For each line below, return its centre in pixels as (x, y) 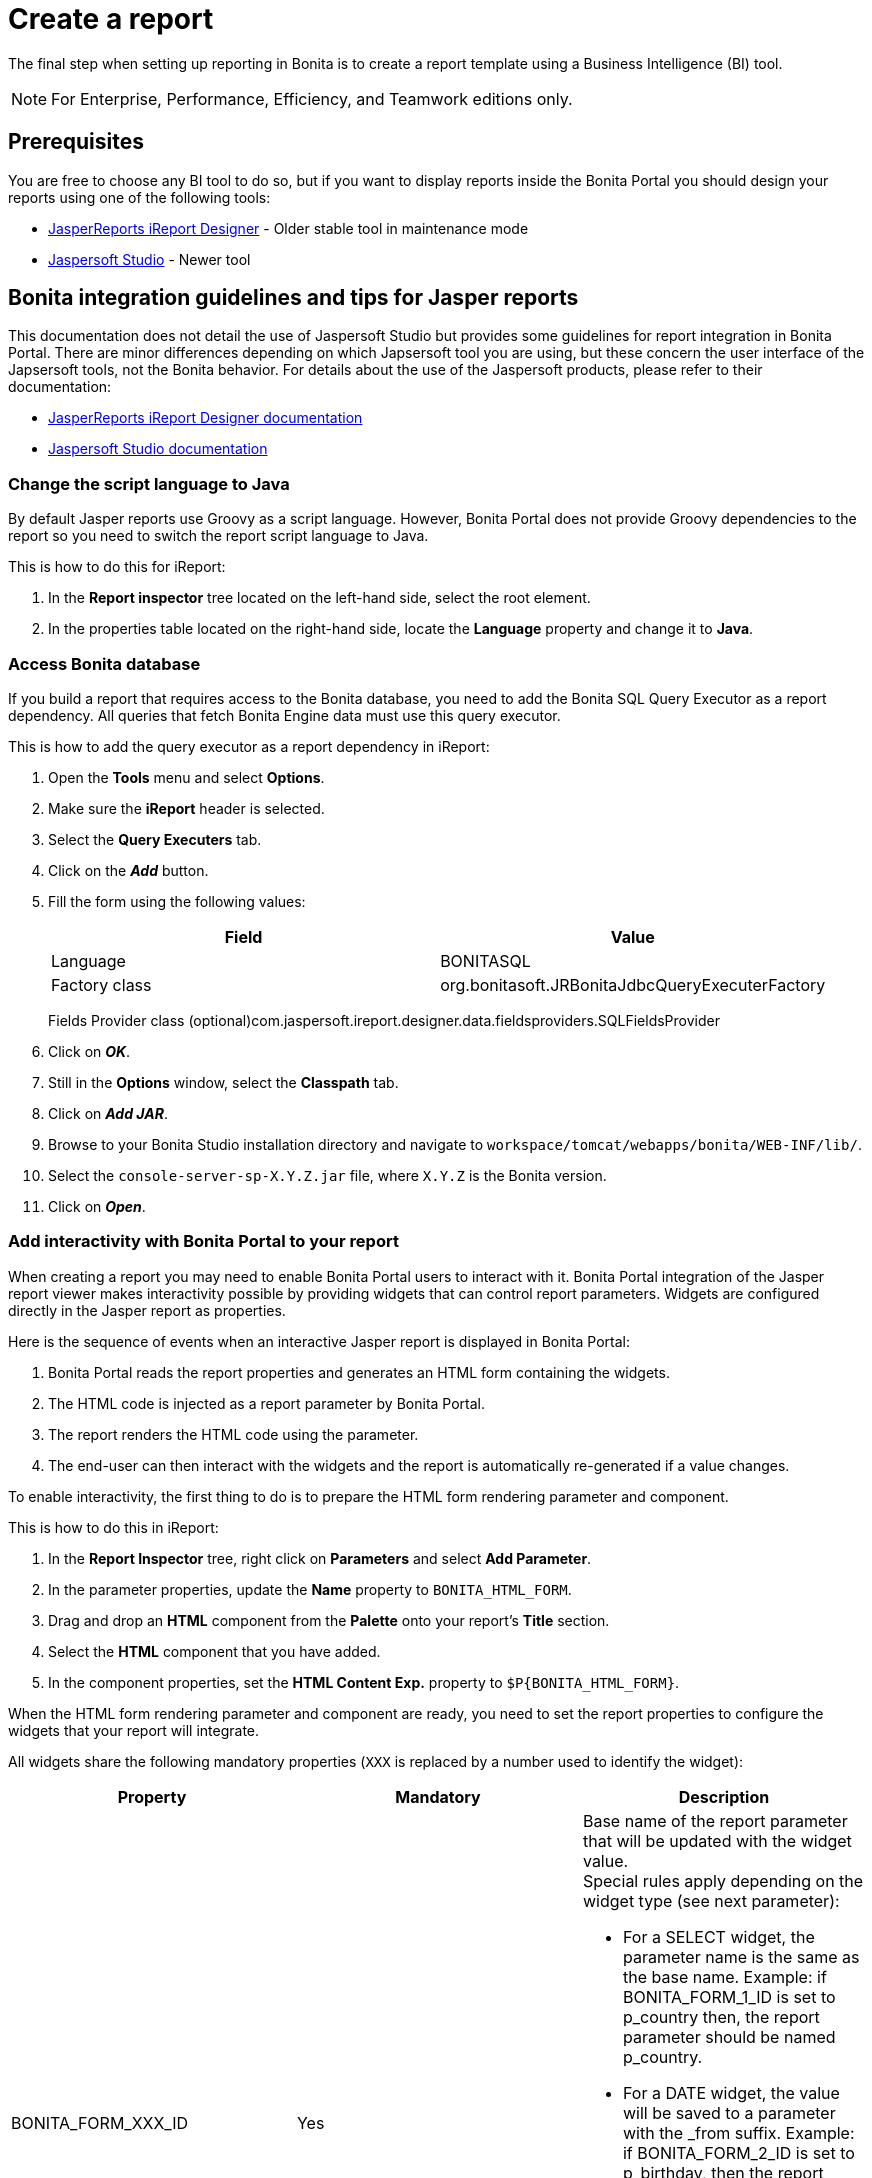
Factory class (101, 984)
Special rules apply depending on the (723, 1880)
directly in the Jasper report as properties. (147, 1310)
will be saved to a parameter (729, 2112)
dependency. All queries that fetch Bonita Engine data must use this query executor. (284, 715)
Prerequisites (76, 142)
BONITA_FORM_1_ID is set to (729, 1996)
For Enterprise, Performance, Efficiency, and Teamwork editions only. (312, 98)
